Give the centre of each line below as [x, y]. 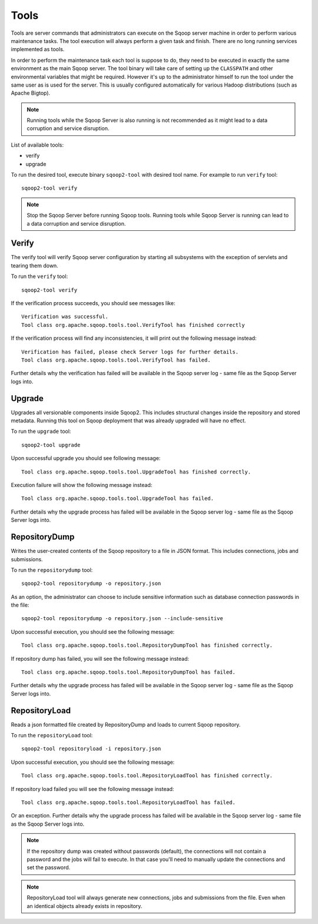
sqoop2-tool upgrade [51, 445]
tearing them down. [34, 266]
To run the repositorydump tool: [52, 570]
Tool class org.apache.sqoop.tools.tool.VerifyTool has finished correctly [133, 325]
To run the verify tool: [39, 276]
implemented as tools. [38, 49]
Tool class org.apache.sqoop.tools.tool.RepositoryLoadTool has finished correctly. [147, 776]
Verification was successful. [65, 317]
